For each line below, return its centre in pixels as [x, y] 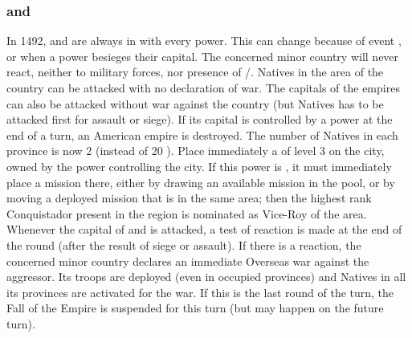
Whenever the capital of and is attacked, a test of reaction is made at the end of [204, 229]
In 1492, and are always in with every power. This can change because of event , [204, 41]
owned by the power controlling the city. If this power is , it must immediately [199, 166]
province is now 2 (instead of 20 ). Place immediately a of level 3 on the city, [196, 151]
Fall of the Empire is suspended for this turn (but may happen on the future [195, 308]
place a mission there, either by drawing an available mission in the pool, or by [201, 182]
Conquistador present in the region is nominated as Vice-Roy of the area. [187, 213]
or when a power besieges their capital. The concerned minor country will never [203, 56]
